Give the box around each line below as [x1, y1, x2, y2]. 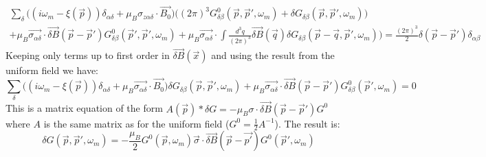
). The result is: [274, 116, 340, 130]
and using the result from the [211, 48, 335, 62]
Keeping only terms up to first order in [5, 48, 170, 62]
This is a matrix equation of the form [5, 101, 163, 115]
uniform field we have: [5, 63, 98, 77]
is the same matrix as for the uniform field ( [43, 116, 230, 130]
